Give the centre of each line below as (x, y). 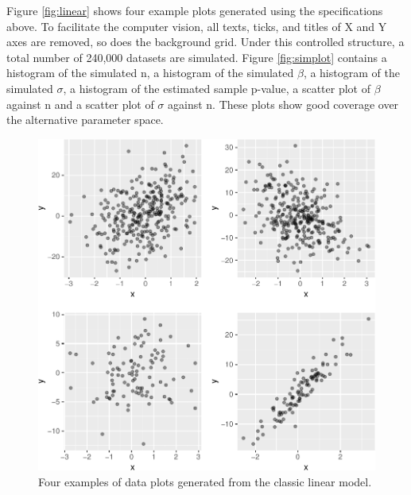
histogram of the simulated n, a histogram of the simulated (150, 73)
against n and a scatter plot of (80, 104)
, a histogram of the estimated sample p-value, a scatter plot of (217, 88)
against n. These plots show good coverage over (283, 104)
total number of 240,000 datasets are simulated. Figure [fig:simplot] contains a (197, 57)
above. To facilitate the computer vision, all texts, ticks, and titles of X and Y (197, 26)
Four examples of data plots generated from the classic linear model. (205, 481)
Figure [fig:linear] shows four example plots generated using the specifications (195, 10)
